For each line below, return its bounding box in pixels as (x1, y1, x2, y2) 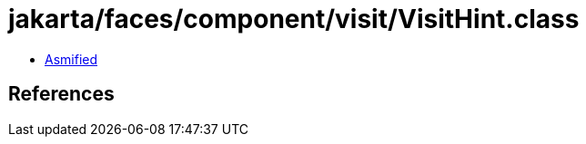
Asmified (45, 51, 98, 67)
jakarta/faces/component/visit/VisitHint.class (8, 4, 580, 34)
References (8, 82, 115, 106)
